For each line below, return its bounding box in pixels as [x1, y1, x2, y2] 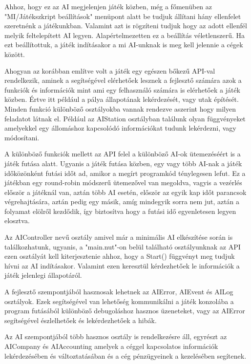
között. [4, 49, 25, 59]
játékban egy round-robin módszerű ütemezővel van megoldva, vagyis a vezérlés [4, 177, 242, 188]
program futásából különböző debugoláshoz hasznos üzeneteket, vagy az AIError [4, 306, 245, 316]
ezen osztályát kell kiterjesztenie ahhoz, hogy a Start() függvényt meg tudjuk [4, 251, 235, 261]
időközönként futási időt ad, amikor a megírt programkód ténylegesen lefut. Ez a [4, 168, 246, 178]
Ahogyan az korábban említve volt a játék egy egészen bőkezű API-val [4, 65, 215, 76]
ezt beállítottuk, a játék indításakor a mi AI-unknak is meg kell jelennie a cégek [4, 39, 243, 50]
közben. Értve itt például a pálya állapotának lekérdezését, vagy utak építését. [4, 94, 239, 104]
